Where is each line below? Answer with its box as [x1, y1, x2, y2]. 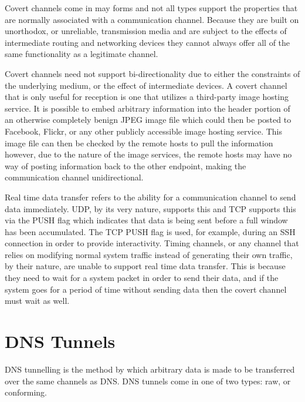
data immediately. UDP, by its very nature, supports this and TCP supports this [5, 202, 296, 215]
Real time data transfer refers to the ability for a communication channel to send [5, 190, 296, 203]
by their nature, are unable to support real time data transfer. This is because [5, 260, 286, 272]
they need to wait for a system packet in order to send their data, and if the [5, 272, 279, 284]
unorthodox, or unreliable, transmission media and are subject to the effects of [5, 25, 287, 37]
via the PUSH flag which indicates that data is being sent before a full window [5, 214, 288, 226]
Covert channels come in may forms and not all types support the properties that [5, 2, 298, 14]
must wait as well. [5, 294, 70, 307]
